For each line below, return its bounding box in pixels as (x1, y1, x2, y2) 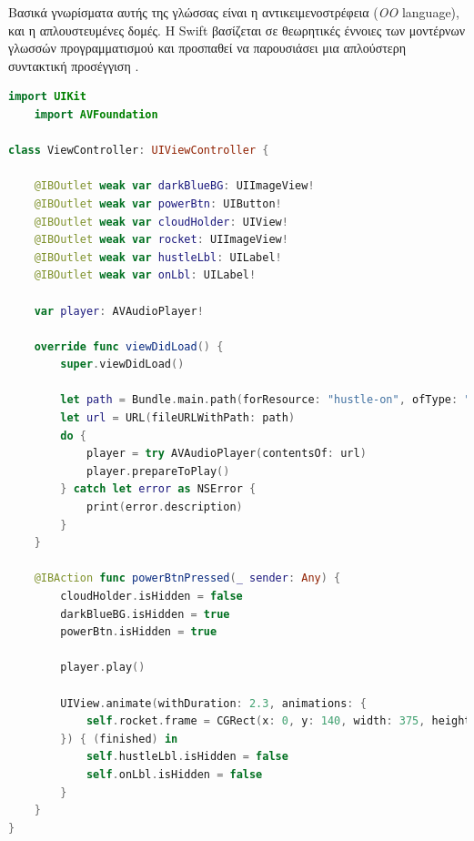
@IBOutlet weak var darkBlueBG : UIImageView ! (34, 179, 315, 193)
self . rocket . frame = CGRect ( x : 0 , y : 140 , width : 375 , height (86, 714, 471, 728)
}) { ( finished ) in (60, 732, 178, 745)
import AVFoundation (34, 107, 158, 121)
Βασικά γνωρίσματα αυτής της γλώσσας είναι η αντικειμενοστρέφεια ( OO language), (8, 3, 459, 21)
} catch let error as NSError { (60, 482, 257, 496)
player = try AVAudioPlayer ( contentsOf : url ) (86, 447, 367, 461)
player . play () (60, 661, 146, 674)
